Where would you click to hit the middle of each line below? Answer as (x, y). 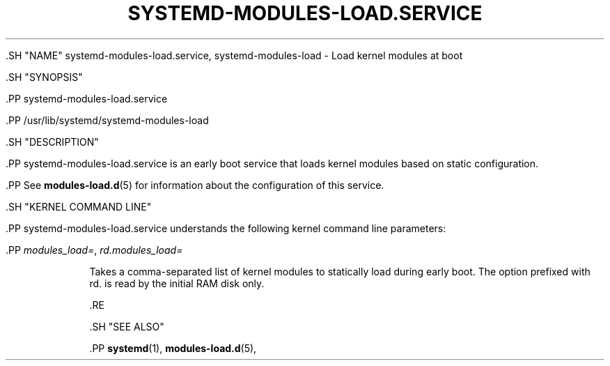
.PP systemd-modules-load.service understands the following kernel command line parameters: (226, 228)
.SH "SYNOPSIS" (44, 77)
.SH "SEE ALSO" (127, 326)
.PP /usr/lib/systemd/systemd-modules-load (107, 120)
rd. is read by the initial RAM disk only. (177, 283)
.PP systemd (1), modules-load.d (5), (173, 348)
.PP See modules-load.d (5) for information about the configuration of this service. (195, 185)
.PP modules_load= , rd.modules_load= (94, 250)
